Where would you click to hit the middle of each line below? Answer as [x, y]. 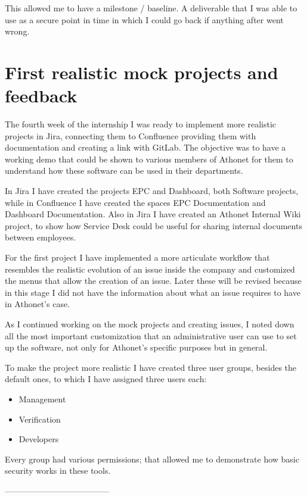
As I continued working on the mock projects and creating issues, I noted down [150, 324]
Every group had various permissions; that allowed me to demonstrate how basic [152, 459]
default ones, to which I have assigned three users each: [106, 379]
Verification [40, 419]
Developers [39, 439]
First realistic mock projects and [142, 72]
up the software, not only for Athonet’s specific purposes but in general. [136, 347]
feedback [41, 96]
